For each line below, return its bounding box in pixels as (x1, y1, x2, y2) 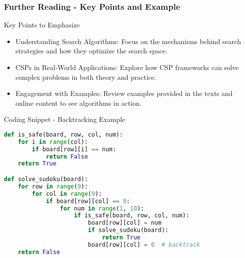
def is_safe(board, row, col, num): (4, 131, 123, 138)
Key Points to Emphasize (4, 20, 80, 30)
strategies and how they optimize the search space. (15, 46, 168, 56)
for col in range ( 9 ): (32, 190, 102, 197)
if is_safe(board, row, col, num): (74, 212, 190, 219)
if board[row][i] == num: (32, 145, 116, 153)
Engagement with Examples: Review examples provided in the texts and (15, 88, 233, 98)
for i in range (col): (18, 138, 88, 145)
